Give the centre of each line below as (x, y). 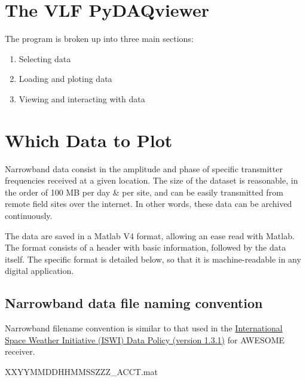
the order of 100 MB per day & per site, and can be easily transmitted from (144, 192)
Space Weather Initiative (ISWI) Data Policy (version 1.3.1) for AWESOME (145, 339)
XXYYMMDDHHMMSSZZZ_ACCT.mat (81, 371)
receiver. (20, 351)
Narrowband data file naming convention (134, 303)
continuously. (29, 215)
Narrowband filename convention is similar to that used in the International (144, 328)
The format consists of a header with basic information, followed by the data (146, 247)
